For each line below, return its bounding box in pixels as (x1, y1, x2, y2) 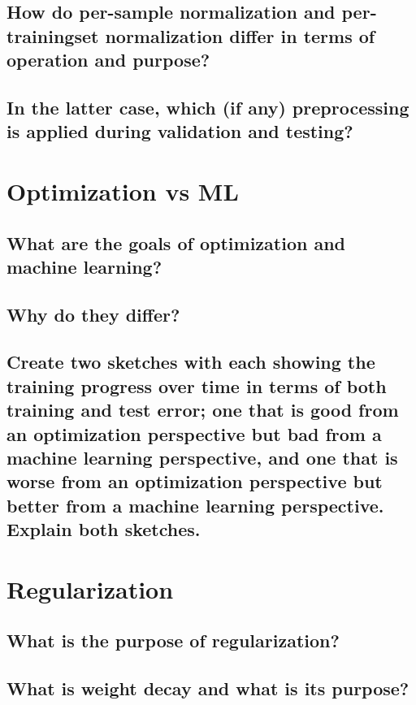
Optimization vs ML (6, 174, 239, 207)
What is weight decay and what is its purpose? (6, 676, 409, 701)
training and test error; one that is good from (6, 397, 399, 422)
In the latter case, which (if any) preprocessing (6, 94, 409, 119)
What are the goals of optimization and (6, 230, 345, 255)
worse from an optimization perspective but (6, 469, 383, 494)
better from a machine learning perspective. (6, 492, 384, 517)
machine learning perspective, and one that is (6, 445, 398, 470)
